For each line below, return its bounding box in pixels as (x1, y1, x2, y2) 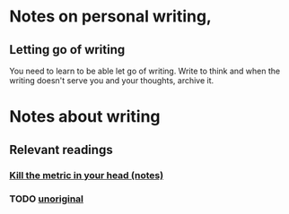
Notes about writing (9, 107, 161, 127)
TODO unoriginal (9, 193, 83, 205)
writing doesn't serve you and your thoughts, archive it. (9, 75, 215, 86)
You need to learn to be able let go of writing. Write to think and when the (9, 65, 281, 76)
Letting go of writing (9, 42, 126, 57)
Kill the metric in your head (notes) (9, 168, 164, 181)
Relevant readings (9, 141, 114, 158)
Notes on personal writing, (9, 6, 213, 27)
